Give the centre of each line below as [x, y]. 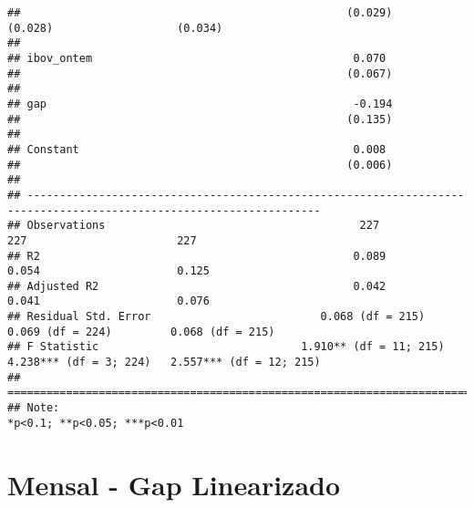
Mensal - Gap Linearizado [174, 484]
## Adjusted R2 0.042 [197, 286]
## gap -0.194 [200, 104]
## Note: [34, 408]
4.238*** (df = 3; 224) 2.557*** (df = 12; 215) [164, 363]
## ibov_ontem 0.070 [197, 58]
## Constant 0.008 [197, 149]
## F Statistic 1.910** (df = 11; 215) [226, 347]
